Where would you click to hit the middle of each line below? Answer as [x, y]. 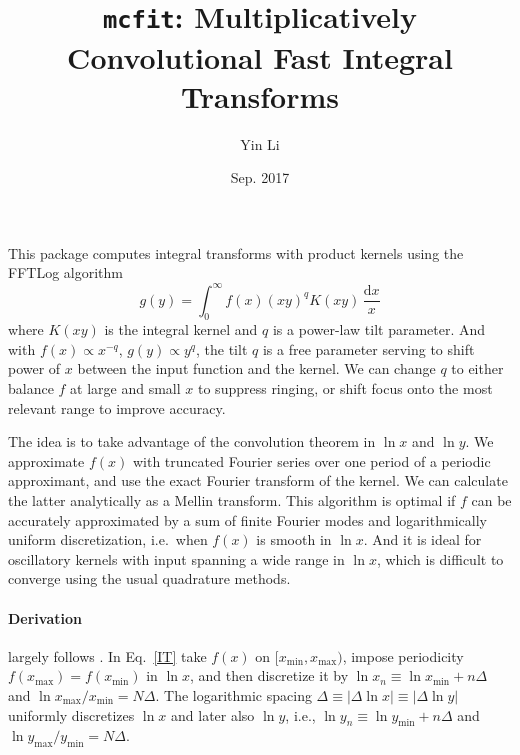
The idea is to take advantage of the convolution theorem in [192, 441]
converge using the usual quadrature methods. [149, 578]
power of [34, 368]
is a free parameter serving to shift [368, 348]
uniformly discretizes [71, 714]
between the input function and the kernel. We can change [256, 368]
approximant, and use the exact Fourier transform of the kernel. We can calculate [258, 480]
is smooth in [294, 539]
